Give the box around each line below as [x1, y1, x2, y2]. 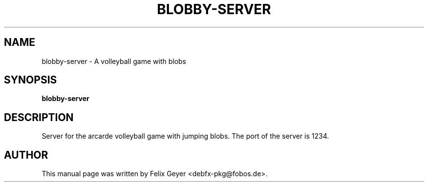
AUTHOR [4, 148, 48, 161]
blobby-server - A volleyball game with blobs [42, 57, 187, 65]
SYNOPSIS [4, 74, 57, 86]
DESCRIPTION [4, 111, 74, 124]
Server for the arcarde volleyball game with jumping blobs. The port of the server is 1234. [42, 132, 329, 141]
